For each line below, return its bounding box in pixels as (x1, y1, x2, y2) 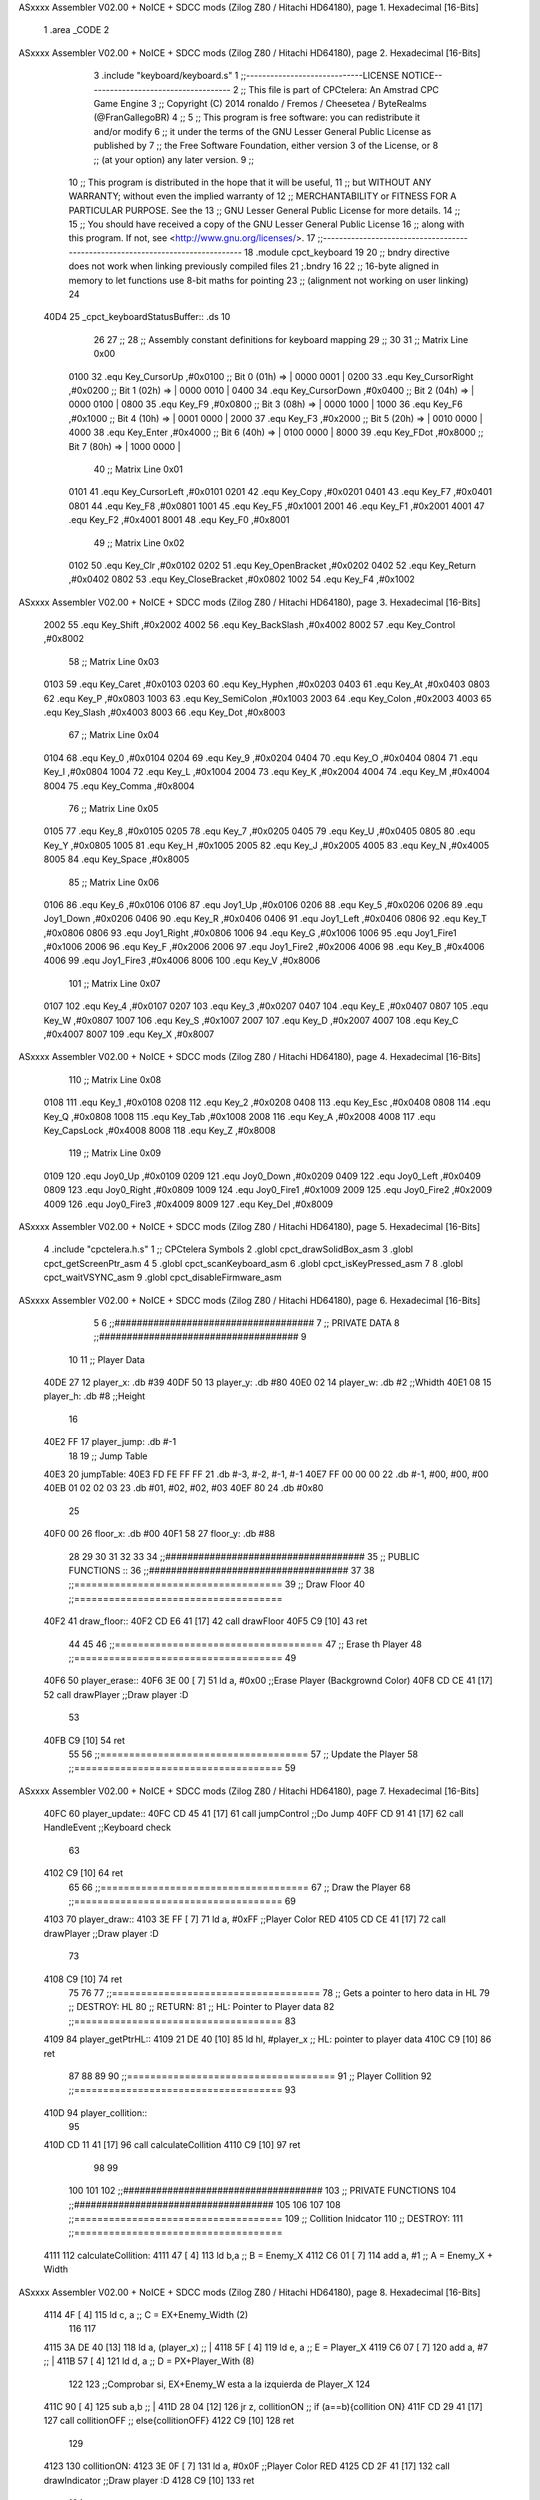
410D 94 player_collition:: (43, 2106, 148, 2119)
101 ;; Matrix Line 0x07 (68, 977, 161, 989)
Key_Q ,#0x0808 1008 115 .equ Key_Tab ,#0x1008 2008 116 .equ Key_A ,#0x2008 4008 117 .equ (43, 1110, 436, 1122)
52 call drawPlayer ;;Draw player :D (43, 1688, 189, 1700)
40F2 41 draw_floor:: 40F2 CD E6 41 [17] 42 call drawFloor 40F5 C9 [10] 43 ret (43, 1615, 368, 1627)
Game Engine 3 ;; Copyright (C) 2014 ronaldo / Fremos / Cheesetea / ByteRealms (93, 97, 427, 109)
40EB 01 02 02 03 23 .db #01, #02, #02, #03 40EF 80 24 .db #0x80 (43, 1482, 324, 1494)
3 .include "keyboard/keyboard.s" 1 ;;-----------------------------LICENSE (93, 70, 400, 82)
